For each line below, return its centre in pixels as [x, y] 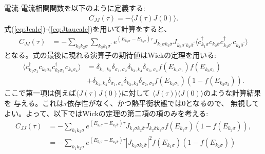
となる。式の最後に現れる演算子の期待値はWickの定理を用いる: [110, 54]
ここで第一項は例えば [40, 93]
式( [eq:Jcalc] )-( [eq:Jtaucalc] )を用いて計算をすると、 [88, 28]
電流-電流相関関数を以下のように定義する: [75, 8]
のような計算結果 [232, 93]
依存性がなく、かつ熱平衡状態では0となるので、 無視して [163, 103]
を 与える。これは [34, 103]
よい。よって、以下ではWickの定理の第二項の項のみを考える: [106, 113]
